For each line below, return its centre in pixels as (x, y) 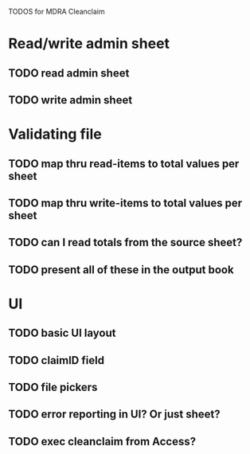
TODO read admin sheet (69, 73)
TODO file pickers (53, 387)
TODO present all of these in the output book (121, 270)
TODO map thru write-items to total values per (125, 203)
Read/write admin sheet (89, 44)
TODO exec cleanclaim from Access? (102, 441)
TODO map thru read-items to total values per (124, 164)
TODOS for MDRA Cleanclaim (57, 12)
